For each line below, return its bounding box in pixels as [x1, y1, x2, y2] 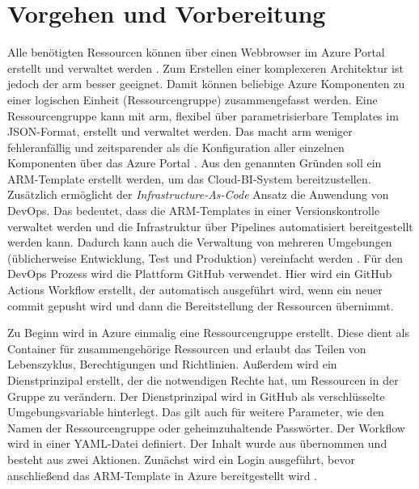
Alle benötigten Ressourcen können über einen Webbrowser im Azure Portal [7, 44, 385, 61]
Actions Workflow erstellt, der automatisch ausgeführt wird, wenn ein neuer [7, 281, 383, 298]
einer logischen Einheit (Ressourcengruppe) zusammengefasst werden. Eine [7, 91, 378, 107]
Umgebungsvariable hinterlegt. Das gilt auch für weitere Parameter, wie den [7, 403, 384, 420]
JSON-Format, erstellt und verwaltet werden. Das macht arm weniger [7, 123, 353, 140]
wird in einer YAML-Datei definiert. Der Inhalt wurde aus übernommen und [7, 435, 387, 452]
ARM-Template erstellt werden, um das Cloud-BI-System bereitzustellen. [7, 170, 371, 187]
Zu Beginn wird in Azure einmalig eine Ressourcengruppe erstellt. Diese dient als [7, 324, 409, 341]
